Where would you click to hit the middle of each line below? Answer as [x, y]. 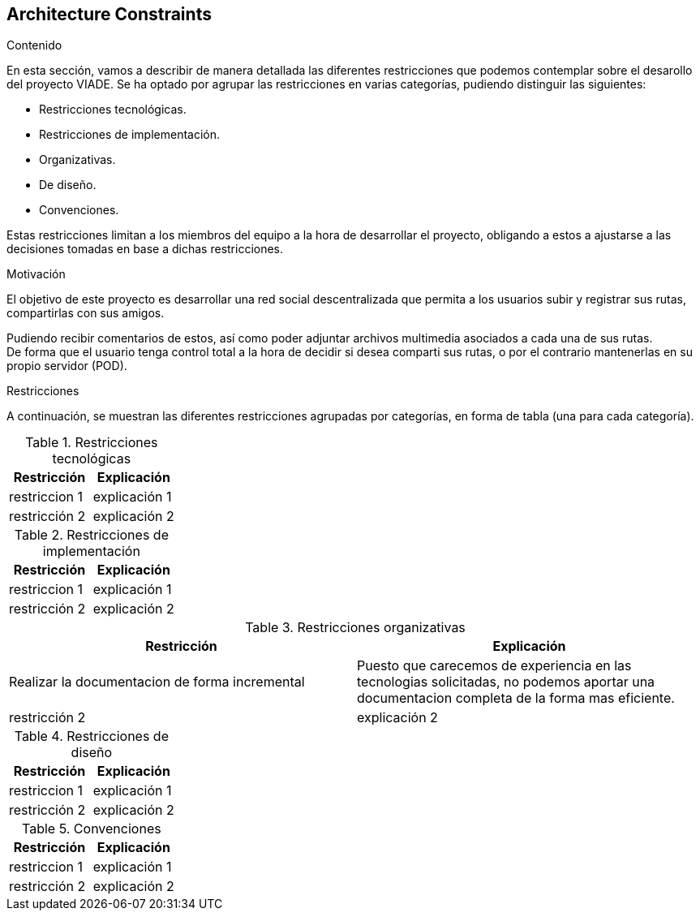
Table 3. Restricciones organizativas [355, 628]
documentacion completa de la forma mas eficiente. [516, 698]
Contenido [34, 45]
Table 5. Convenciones [92, 829]
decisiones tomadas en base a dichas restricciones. [145, 249]
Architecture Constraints [109, 14]
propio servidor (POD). [67, 366]
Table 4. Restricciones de [91, 736]
